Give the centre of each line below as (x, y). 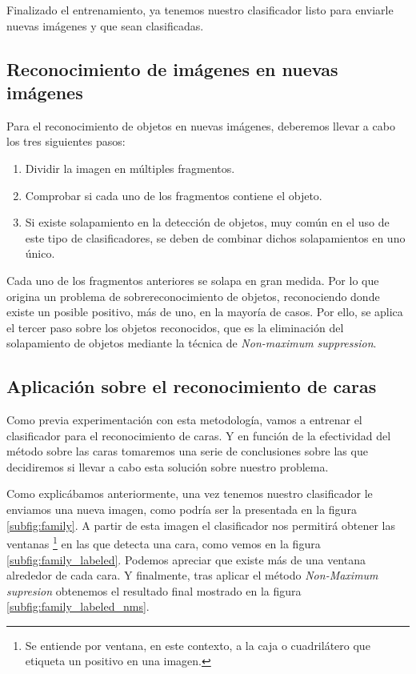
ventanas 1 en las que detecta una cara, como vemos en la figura (164, 542)
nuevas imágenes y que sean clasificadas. (105, 25)
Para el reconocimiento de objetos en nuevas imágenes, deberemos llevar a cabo (201, 125)
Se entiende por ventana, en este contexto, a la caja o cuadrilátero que (198, 645)
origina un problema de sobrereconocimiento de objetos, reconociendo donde (193, 296)
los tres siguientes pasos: (66, 141)
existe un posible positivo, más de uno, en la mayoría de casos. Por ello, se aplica (205, 312)
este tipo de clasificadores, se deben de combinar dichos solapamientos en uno (215, 237)
